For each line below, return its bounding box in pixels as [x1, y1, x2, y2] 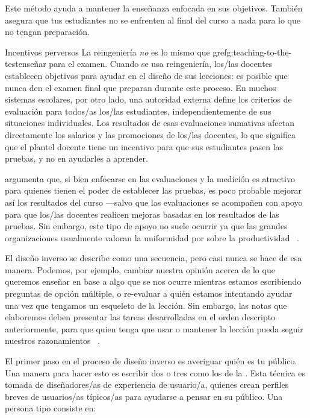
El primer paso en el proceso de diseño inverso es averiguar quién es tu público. [5, 355, 297, 367]
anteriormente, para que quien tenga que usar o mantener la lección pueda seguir [5, 322, 303, 335]
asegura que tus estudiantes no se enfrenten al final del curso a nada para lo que [5, 13, 300, 26]
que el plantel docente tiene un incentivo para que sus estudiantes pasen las [5, 140, 284, 153]
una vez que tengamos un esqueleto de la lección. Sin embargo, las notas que [5, 299, 287, 311]
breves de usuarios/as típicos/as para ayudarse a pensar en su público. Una [5, 390, 283, 402]
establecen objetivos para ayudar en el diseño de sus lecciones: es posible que [5, 69, 288, 81]
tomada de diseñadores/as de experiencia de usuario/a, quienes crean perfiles [5, 378, 289, 391]
